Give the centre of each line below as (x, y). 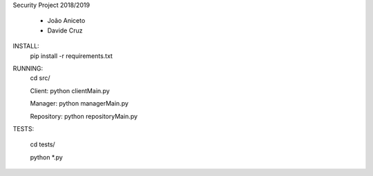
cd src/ (40, 78)
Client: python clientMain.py (70, 90)
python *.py (47, 157)
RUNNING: (28, 68)
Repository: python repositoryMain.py (84, 116)
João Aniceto (66, 21)
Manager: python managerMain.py (79, 104)
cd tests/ (42, 144)
